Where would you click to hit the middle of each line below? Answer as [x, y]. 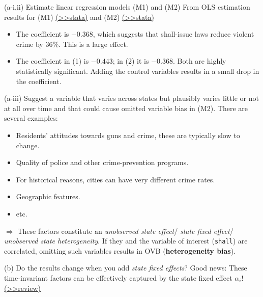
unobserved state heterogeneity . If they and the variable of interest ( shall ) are [126, 241]
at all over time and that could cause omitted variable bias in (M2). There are [126, 108]
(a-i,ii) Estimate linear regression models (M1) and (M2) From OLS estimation [127, 7]
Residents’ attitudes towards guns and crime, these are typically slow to [128, 135]
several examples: [31, 118]
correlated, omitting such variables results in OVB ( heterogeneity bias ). [120, 250]
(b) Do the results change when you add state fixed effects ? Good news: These [126, 268]
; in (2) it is [131, 61]
